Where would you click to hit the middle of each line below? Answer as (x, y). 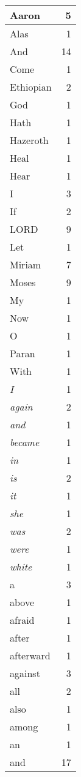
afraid (22, 620)
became (25, 442)
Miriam (26, 264)
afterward (30, 655)
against (25, 673)
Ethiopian (31, 87)
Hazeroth (29, 140)
